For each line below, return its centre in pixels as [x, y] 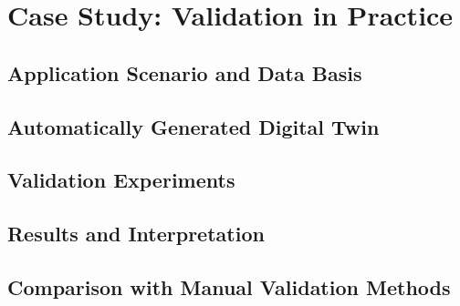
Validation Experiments [121, 180]
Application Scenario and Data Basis [185, 72]
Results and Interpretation [136, 234]
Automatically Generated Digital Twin [193, 126]
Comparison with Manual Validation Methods [229, 286]
